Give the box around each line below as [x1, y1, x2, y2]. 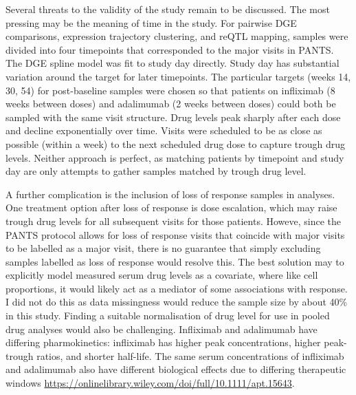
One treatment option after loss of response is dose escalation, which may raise [5, 200, 337, 215]
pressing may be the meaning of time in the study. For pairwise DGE [5, 15, 297, 30]
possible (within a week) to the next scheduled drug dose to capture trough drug [5, 136, 345, 151]
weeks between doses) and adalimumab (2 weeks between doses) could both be [5, 96, 336, 111]
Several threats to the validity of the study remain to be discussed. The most [5, 2, 330, 16]
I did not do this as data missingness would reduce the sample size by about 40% [5, 295, 348, 309]
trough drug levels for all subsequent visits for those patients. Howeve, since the [5, 213, 342, 228]
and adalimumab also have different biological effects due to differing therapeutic [5, 362, 346, 376]
